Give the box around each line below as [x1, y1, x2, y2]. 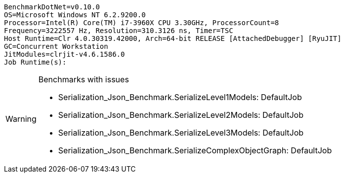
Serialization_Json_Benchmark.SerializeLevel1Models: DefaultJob [58, 92, 302, 102]
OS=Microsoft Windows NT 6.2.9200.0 [4, 11, 146, 19]
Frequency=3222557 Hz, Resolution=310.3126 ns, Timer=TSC [4, 27, 233, 35]
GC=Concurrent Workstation [4, 42, 108, 50]
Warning [5, 114, 37, 124]
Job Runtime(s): [4, 58, 67, 66]
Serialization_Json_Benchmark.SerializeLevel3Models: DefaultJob [58, 128, 304, 138]
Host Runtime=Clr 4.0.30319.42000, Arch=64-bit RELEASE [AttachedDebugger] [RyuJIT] [4, 35, 342, 42]
